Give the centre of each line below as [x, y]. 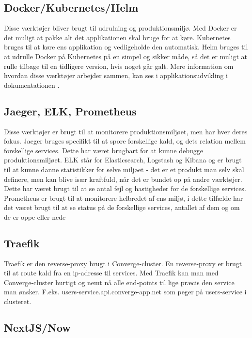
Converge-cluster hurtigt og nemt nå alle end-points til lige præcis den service [119, 282]
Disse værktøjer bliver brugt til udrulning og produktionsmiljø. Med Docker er [120, 28]
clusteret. [18, 301]
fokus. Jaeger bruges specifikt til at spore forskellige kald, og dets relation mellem [125, 141]
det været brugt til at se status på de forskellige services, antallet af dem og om [122, 207]
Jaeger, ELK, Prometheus [70, 111]
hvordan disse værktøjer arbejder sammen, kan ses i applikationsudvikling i [116, 75]
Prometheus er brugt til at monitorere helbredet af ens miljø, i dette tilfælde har [124, 198]
